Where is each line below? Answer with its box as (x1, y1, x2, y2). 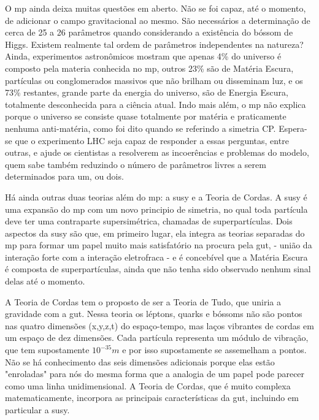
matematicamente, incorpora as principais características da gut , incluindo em (5, 391, 299, 404)
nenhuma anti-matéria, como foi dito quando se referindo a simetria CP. (5, 121, 276, 134)
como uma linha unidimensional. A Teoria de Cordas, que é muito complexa (5, 379, 291, 392)
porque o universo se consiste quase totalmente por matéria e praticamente (5, 110, 286, 123)
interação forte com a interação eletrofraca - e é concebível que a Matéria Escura (5, 250, 308, 263)
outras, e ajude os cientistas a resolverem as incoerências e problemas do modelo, (5, 146, 309, 159)
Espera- (279, 121, 307, 134)
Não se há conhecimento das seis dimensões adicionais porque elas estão (5, 355, 275, 368)
